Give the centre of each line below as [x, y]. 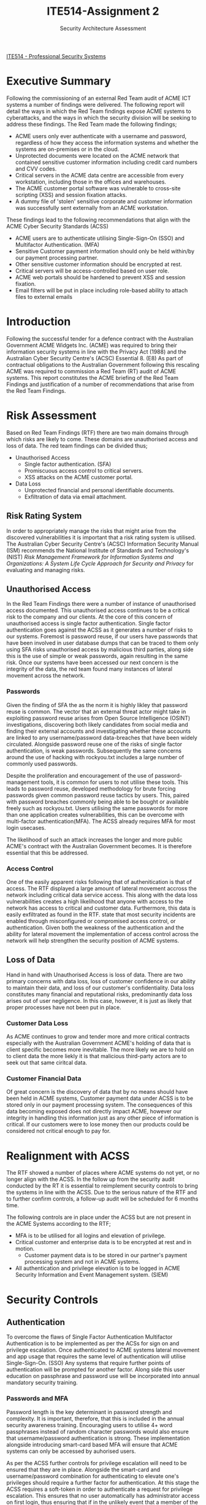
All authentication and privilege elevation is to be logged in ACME [98, 1268]
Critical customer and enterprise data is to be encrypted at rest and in [103, 1242]
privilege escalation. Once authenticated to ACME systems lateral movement [103, 1350]
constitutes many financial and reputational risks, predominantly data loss [99, 994]
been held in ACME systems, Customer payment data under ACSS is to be [100, 1098]
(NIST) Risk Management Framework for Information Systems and [90, 557]
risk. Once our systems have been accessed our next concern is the [93, 663]
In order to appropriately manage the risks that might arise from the [91, 531]
